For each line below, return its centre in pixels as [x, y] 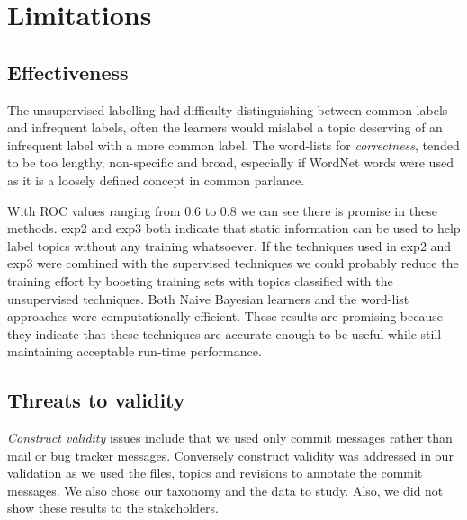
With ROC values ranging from [94, 210]
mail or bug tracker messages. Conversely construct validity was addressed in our [230, 455]
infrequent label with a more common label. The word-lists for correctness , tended [233, 144]
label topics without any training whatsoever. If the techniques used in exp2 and [229, 245]
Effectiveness [68, 72]
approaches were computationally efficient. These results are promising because [225, 316]
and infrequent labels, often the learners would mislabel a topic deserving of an [225, 127]
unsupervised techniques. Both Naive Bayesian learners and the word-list [208, 298]
